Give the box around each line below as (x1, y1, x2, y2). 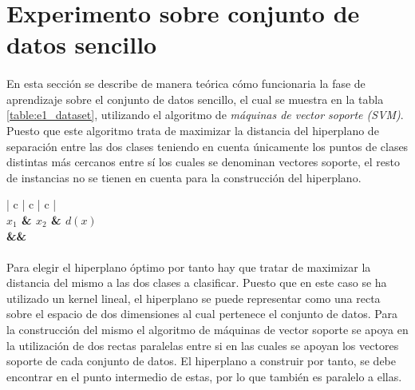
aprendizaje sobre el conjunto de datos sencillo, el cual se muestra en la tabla (6, 90, 384, 107)
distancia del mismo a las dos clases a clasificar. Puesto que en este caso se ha (6, 274, 387, 291)
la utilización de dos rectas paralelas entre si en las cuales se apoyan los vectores (6, 336, 399, 353)
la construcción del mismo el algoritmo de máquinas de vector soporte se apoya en (6, 321, 409, 338)
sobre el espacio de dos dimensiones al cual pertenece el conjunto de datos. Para (6, 305, 397, 322)
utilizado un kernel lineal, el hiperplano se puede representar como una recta (6, 289, 381, 306)
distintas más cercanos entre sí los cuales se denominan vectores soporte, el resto (6, 153, 400, 170)
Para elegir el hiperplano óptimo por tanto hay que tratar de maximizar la (6, 258, 371, 275)
